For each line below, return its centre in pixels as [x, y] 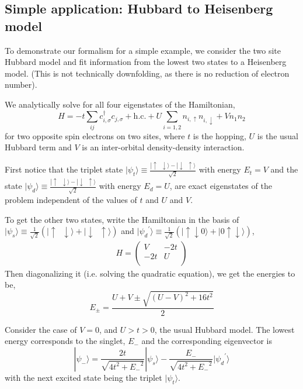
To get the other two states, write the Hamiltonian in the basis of [122, 219]
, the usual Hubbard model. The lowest [224, 329]
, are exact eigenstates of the [221, 186]
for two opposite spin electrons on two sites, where [95, 135]
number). [21, 85]
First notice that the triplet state [64, 169]
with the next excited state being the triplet [83, 377]
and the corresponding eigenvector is [207, 341]
